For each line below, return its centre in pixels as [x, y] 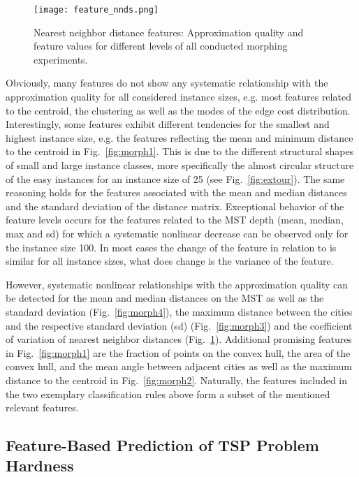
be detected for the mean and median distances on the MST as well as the [165, 298]
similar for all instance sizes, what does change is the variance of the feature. [170, 261]
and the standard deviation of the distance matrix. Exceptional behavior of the [175, 206]
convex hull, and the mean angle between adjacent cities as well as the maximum [179, 366]
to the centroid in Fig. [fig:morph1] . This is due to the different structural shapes [180, 151]
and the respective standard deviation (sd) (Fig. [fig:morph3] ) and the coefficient [179, 325]
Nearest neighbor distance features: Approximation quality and [169, 32]
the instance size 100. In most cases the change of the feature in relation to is [171, 247]
